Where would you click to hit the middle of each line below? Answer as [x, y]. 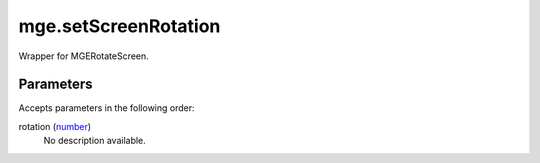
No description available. [95, 141]
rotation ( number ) [55, 126]
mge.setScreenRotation [119, 26]
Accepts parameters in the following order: [106, 108]
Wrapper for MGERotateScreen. [83, 56]
